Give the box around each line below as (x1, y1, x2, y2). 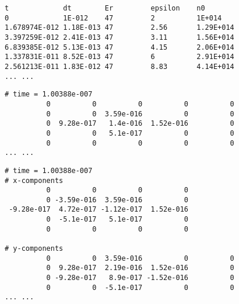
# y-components (5, 244, 64, 253)
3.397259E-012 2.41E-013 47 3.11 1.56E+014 (5, 33, 234, 42)
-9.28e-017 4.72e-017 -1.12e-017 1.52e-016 (9, 205, 188, 214)
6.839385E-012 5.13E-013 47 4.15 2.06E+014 (5, 43, 234, 51)
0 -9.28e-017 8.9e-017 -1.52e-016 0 (46, 274, 234, 282)
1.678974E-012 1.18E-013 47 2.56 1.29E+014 (5, 23, 234, 32)
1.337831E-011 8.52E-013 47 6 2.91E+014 (5, 53, 234, 61)
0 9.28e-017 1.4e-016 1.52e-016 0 (46, 119, 234, 128)
